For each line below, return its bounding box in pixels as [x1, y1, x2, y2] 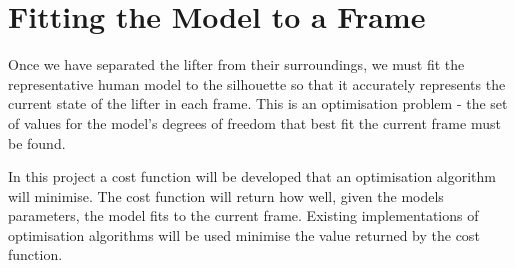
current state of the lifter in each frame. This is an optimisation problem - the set [8, 93, 508, 114]
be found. [8, 132, 66, 153]
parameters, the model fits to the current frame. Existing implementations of [8, 205, 479, 226]
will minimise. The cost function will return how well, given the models [8, 185, 444, 206]
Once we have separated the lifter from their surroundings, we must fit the [8, 54, 465, 75]
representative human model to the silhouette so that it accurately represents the [8, 73, 506, 94]
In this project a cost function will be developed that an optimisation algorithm [8, 166, 497, 187]
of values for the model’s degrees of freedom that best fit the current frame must [8, 112, 501, 133]
